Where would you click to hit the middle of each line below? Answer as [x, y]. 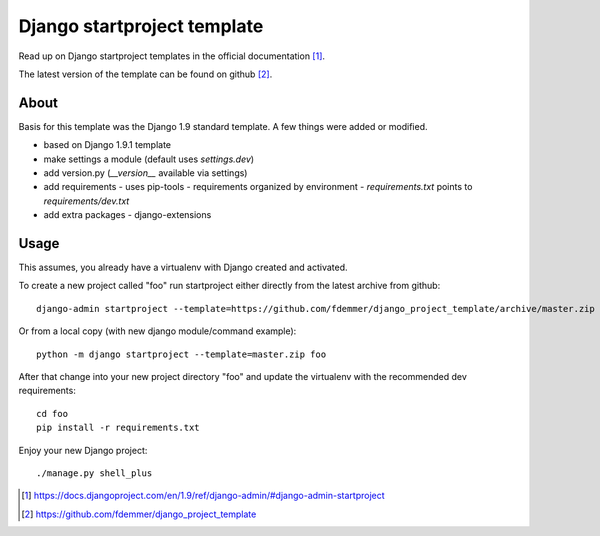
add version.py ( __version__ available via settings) [145, 173]
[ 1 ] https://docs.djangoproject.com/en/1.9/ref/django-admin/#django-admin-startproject [203, 496]
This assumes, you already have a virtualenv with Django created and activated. [183, 267]
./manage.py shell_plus [94, 473]
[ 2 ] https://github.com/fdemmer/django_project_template [139, 514]
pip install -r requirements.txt [118, 428]
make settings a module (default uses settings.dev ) [149, 159]
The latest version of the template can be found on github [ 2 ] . [145, 74]
